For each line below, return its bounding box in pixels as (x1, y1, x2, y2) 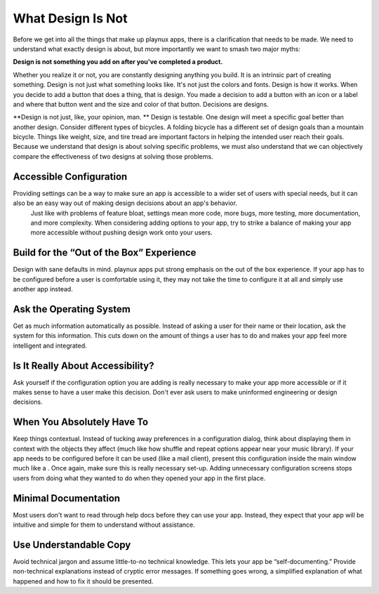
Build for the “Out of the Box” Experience (13, 246, 197, 259)
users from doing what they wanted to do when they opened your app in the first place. (13, 474, 266, 482)
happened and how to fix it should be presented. (13, 576, 154, 586)
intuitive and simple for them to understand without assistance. (13, 520, 196, 529)
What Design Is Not (13, 11, 128, 26)
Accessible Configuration (13, 171, 128, 183)
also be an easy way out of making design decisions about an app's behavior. (13, 199, 238, 207)
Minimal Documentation (13, 492, 121, 504)
